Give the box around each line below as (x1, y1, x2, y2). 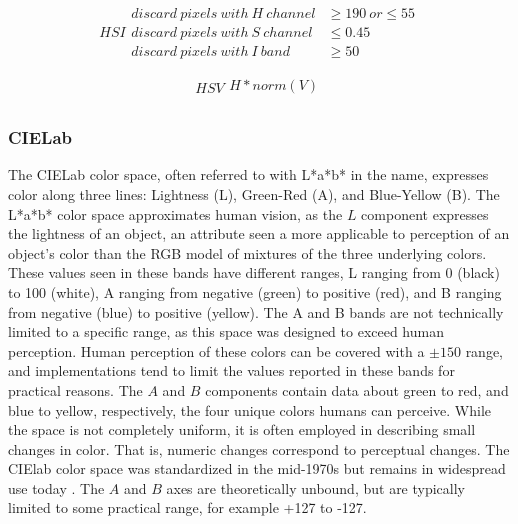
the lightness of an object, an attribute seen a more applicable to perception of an (8, 223, 510, 244)
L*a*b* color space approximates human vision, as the (8, 203, 343, 224)
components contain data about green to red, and (205, 379, 509, 400)
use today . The (8, 477, 105, 498)
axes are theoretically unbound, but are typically (166, 477, 466, 498)
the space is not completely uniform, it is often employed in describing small (8, 419, 476, 440)
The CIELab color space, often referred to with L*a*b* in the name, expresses (8, 164, 489, 185)
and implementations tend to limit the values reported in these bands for (8, 360, 455, 381)
